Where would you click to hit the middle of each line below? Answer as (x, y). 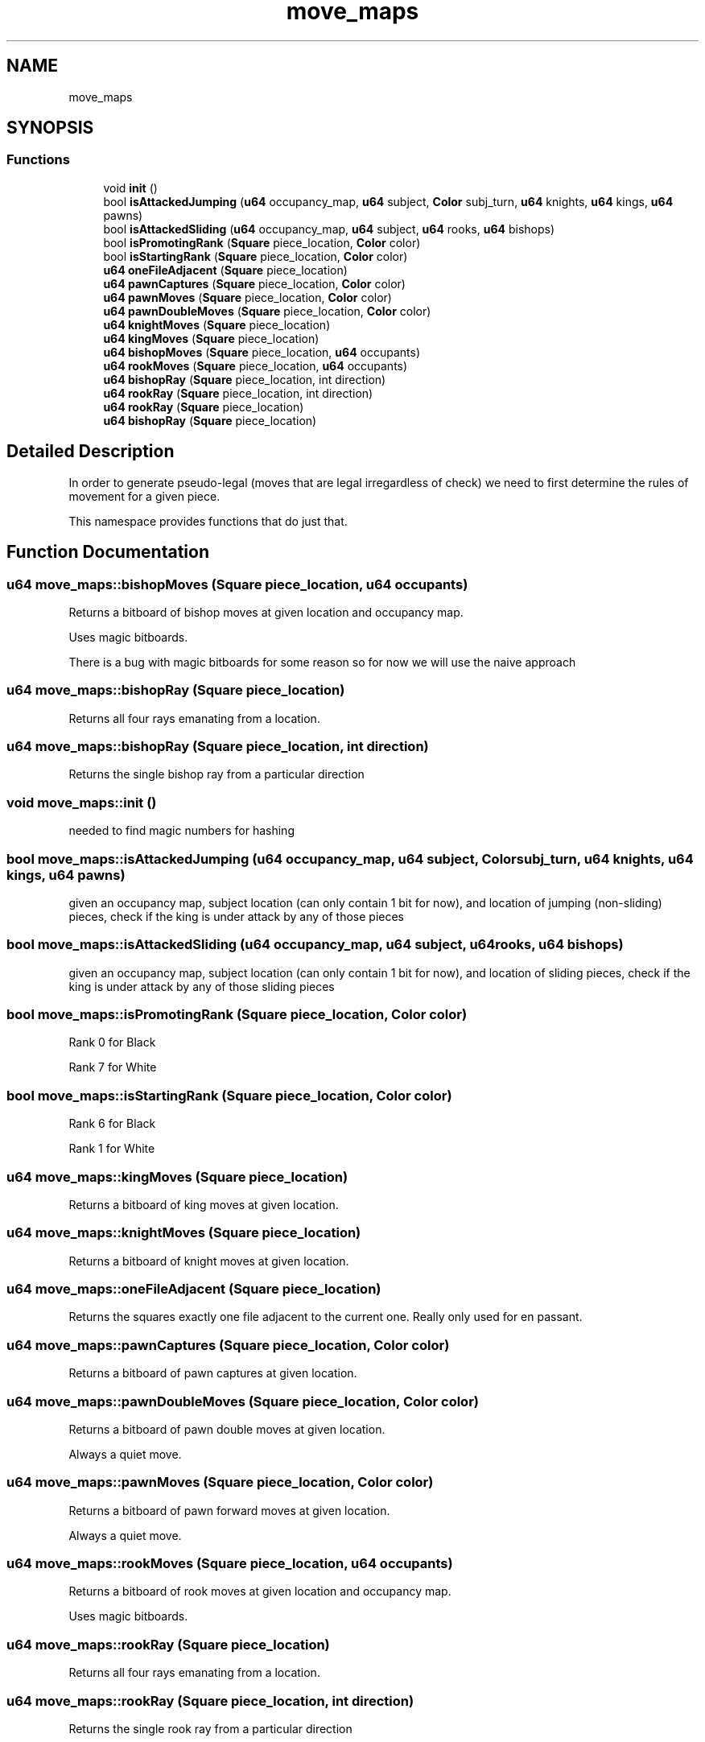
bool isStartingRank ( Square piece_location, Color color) (256, 256)
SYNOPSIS (50, 128)
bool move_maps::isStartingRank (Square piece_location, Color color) (229, 1095)
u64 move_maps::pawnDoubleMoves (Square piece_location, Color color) (243, 1401)
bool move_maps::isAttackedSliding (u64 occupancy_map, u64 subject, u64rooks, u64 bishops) (315, 945)
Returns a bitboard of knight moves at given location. (209, 1261)
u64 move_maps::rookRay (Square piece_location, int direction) (210, 1701)
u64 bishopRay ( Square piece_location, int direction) (245, 379)
